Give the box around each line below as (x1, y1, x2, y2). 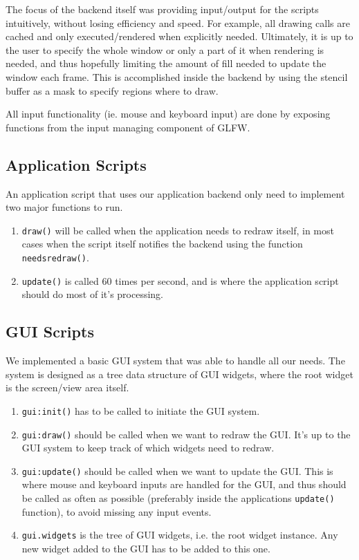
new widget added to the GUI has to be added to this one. (21, 541, 270, 555)
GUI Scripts (6, 321, 94, 342)
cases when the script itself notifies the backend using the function (21, 236, 303, 251)
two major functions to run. (6, 200, 123, 214)
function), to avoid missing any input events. (21, 504, 212, 519)
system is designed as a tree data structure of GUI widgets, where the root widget (6, 366, 353, 381)
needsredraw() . (21, 250, 89, 264)
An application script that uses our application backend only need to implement (6, 186, 345, 200)
